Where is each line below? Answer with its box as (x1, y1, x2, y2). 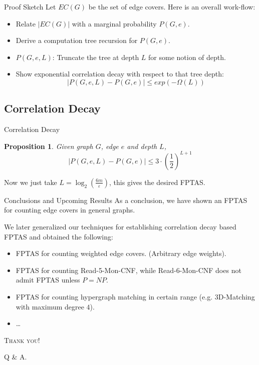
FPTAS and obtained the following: (4, 231, 113, 241)
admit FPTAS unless (16, 274, 80, 285)
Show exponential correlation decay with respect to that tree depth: (16, 68, 224, 79)
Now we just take (4, 176, 57, 187)
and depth (127, 140, 157, 151)
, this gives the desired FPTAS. (109, 176, 205, 187)
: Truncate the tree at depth (52, 51, 139, 62)
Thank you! (4, 334, 40, 345)
